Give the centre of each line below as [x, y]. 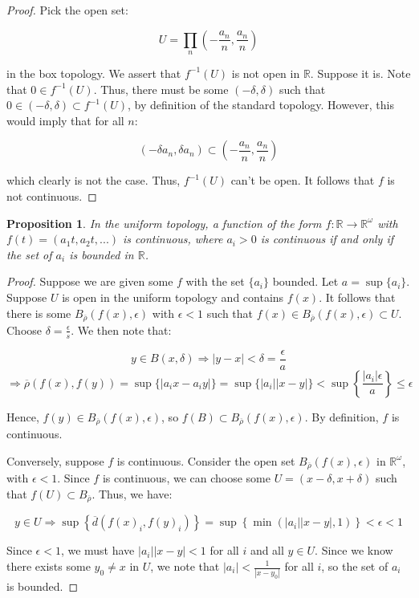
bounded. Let [305, 281]
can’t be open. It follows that [303, 180]
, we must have [98, 550]
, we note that [185, 566]
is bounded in [102, 254]
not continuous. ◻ [52, 195]
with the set [215, 281]
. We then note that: [121, 330]
